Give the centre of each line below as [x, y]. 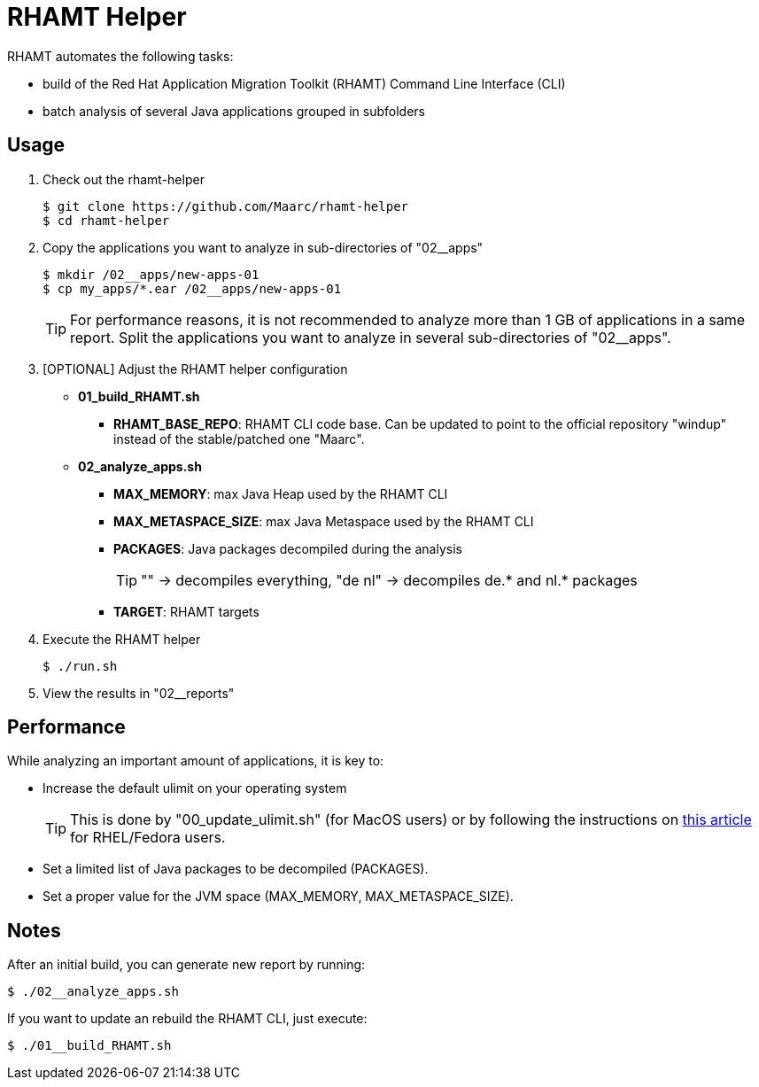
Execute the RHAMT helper [122, 639]
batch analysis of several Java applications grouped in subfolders [234, 111]
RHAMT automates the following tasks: [120, 56]
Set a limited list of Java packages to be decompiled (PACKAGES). [236, 869]
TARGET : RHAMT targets [186, 611]
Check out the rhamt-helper [124, 179]
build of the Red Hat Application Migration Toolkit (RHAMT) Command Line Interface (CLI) [304, 83]
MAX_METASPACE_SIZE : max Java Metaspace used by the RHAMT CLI [324, 521]
